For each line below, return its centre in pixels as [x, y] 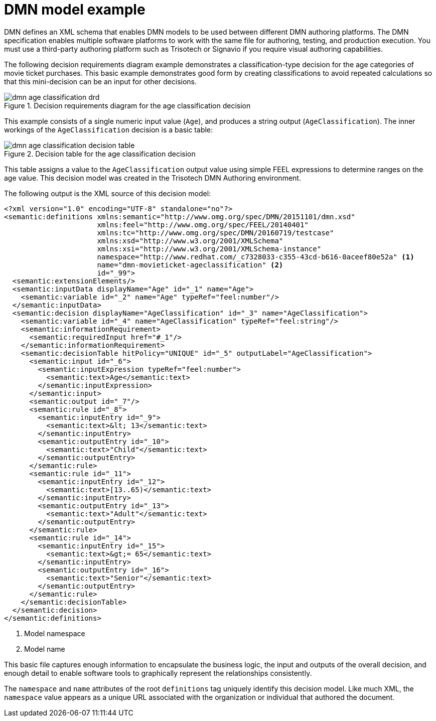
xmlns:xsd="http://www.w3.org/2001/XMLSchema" [190, 241]
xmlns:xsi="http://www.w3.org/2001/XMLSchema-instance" [209, 249]
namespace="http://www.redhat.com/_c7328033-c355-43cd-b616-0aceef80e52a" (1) [256, 257]
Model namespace [55, 633]
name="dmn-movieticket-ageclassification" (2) [190, 265]
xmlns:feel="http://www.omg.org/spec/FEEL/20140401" [203, 225]
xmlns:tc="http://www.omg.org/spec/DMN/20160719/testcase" [215, 233]
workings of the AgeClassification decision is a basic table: [109, 129]
